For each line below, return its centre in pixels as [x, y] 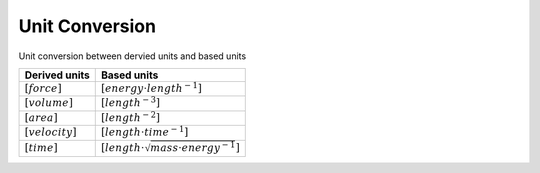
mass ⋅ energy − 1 [193, 147]
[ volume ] [49, 103]
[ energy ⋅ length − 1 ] [151, 87]
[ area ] [41, 117]
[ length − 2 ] [130, 116]
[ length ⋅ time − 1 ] [144, 131]
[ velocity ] [50, 132]
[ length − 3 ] [130, 102]
